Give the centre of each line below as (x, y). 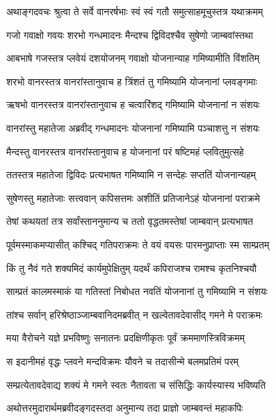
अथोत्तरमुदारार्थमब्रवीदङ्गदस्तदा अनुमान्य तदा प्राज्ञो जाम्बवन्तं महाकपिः (125, 408)
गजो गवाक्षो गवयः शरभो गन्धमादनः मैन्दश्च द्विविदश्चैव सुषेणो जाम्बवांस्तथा (130, 34)
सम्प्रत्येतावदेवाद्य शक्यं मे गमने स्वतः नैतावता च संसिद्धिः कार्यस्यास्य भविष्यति (136, 384)
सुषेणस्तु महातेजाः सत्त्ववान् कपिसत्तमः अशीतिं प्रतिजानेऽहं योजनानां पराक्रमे (133, 198)
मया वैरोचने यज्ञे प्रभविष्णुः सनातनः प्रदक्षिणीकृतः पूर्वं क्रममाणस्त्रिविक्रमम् (125, 338)
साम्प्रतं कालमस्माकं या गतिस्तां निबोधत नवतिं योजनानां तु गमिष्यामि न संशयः (137, 291)
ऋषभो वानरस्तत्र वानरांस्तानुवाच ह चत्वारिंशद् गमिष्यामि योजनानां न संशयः (133, 104)
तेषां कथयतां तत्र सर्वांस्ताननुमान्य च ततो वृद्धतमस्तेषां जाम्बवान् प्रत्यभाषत (130, 221)
